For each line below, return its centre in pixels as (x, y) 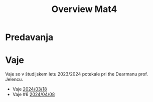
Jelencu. (14, 79)
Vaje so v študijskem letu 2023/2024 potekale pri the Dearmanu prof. (76, 74)
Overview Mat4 (84, 9)
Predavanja (29, 37)
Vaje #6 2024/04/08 (34, 94)
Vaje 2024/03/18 (30, 89)
